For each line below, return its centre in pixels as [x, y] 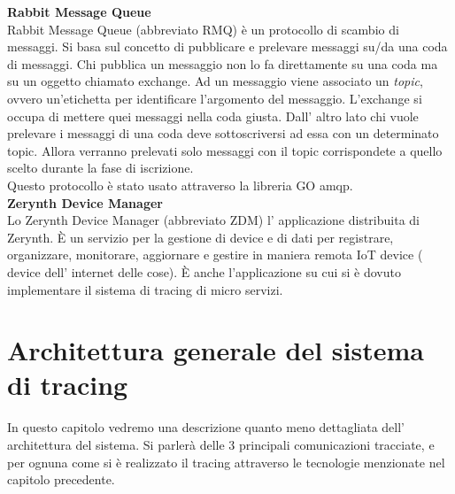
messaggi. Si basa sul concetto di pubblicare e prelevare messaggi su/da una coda [227, 46]
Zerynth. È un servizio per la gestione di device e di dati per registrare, [201, 237]
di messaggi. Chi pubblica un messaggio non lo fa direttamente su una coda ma [223, 63]
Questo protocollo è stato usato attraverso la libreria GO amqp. [180, 185]
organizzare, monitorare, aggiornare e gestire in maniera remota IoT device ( [215, 255]
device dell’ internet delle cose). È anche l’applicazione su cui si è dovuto [204, 271]
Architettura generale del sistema [216, 350]
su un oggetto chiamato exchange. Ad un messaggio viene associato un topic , [215, 81]
